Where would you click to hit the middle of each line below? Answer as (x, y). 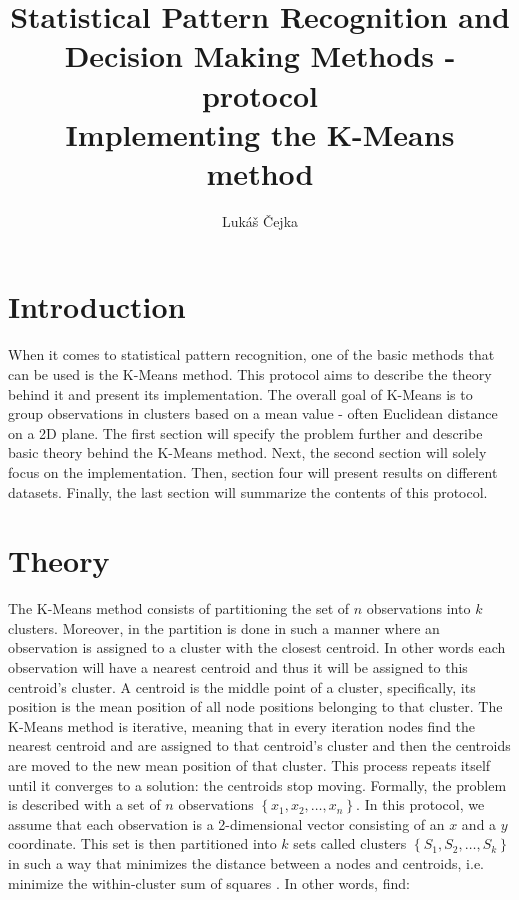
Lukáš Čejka (260, 220)
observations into (418, 608)
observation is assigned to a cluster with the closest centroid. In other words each (257, 647)
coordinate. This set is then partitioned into (142, 843)
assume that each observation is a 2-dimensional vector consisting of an (226, 823)
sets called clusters (350, 843)
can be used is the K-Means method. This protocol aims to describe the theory (250, 374)
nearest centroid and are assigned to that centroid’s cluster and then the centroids (259, 745)
